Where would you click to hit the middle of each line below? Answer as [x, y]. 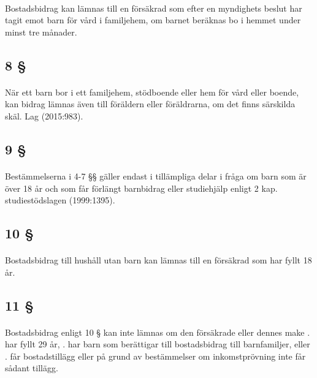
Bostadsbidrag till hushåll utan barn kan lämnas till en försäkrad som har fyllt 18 [158, 260]
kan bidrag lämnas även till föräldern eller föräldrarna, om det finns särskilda [150, 104]
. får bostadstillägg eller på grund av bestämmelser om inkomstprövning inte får [155, 356]
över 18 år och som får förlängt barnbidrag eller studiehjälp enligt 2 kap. [141, 188]
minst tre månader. [41, 32]
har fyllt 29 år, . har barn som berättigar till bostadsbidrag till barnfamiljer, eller [158, 344]
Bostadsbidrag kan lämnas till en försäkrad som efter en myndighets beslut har [154, 8]
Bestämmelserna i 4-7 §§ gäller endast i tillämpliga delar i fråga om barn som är [156, 176]
